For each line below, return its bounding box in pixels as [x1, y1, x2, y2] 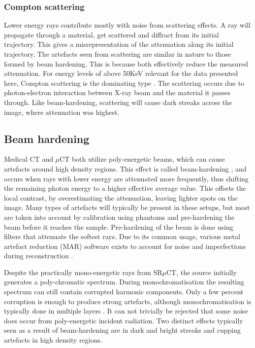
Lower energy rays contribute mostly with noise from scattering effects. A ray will [4, 20, 251, 30]
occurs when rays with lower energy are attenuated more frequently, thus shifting [4, 173, 249, 183]
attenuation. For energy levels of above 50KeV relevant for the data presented [4, 68, 238, 78]
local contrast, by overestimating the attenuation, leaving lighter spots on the [4, 192, 238, 203]
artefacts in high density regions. [4, 335, 102, 345]
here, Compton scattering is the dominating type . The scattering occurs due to [4, 77, 245, 88]
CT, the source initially [166, 267, 237, 277]
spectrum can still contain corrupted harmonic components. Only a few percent [4, 286, 244, 297]
